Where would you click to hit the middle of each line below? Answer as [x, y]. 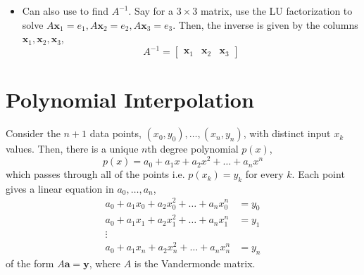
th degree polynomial [193, 149]
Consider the [33, 133]
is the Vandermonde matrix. [195, 263]
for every [264, 174]
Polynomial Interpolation [130, 100]
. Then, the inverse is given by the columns [265, 24]
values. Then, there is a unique [72, 149]
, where [105, 263]
